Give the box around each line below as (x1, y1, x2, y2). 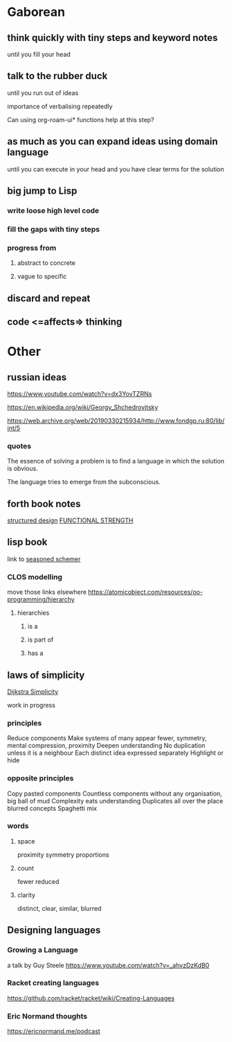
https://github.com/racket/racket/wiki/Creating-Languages (7, 993, 175, 1002)
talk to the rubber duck (7, 70, 108, 82)
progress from (7, 243, 57, 253)
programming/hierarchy (7, 595, 75, 604)
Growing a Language (7, 945, 78, 955)
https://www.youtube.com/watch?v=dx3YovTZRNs (7, 389, 152, 398)
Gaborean (7, 4, 66, 20)
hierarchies (17, 608, 50, 617)
